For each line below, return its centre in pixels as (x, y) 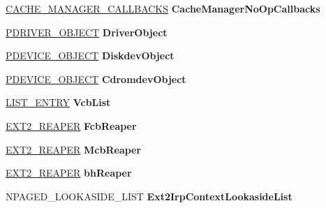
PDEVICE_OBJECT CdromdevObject (96, 79)
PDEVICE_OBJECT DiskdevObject (90, 55)
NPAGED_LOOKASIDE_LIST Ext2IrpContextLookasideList (149, 196)
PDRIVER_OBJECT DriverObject (87, 32)
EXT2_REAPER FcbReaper (71, 125)
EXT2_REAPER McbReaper (74, 149)
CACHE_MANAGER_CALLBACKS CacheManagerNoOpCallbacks (163, 8)
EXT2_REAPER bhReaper (69, 173)
